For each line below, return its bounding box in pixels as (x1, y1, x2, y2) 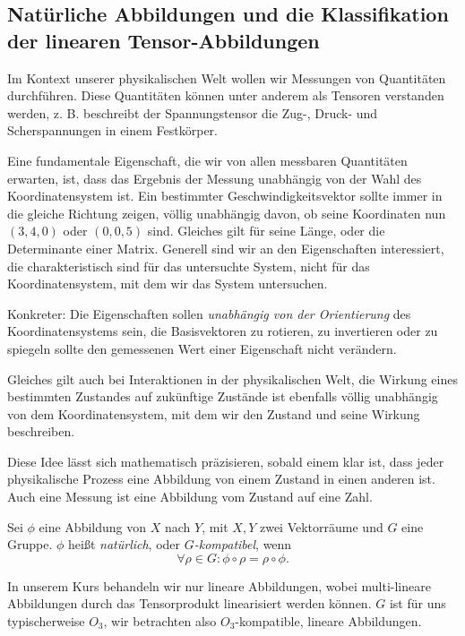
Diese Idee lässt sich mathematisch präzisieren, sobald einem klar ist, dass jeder (7, 451, 444, 470)
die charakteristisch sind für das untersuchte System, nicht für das (7, 256, 370, 275)
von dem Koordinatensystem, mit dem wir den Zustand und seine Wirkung (7, 404, 420, 423)
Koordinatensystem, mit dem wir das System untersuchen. (7, 274, 328, 293)
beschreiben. (7, 422, 75, 441)
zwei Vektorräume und (259, 517, 383, 536)
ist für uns (389, 594, 446, 613)
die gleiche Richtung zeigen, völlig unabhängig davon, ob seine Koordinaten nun (7, 203, 446, 222)
